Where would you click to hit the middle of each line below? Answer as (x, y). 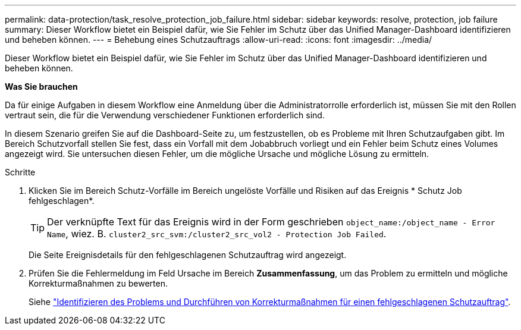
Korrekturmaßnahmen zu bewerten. (98, 283)
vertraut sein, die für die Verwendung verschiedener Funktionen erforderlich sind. (165, 115)
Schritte (20, 172)
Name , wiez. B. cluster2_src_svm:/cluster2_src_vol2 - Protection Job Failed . (217, 234)
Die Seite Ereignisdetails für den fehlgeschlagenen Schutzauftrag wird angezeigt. (188, 255)
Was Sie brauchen (41, 87)
